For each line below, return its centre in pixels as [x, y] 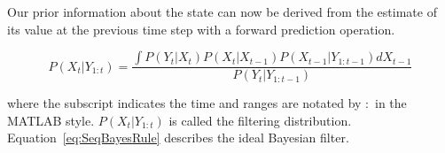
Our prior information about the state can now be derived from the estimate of [222, 11]
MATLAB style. [51, 120]
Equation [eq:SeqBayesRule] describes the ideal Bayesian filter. [178, 138]
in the [391, 103]
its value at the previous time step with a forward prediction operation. [201, 29]
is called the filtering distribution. [260, 120]
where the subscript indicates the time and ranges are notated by [184, 103]
